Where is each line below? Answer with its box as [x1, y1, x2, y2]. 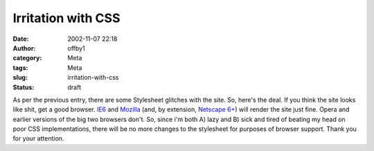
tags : [12, 63, 28, 72]
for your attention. [12, 134, 64, 143]
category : [12, 54, 42, 62]
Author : [12, 44, 36, 52]
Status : [12, 83, 35, 91]
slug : [12, 73, 28, 82]
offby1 [67, 44, 86, 52]
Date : [12, 35, 29, 43]
